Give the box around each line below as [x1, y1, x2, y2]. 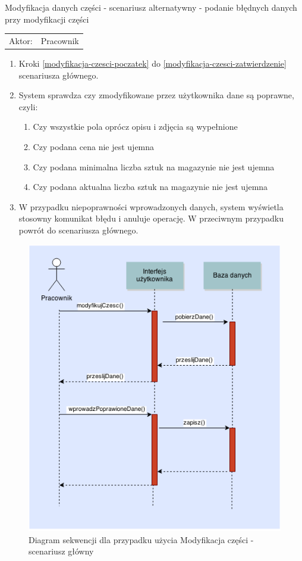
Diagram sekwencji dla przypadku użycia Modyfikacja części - [29, 533, 254, 546]
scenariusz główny [29, 545, 94, 557]
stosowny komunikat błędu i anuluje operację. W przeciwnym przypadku [18, 212, 284, 225]
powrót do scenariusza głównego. [18, 223, 139, 236]
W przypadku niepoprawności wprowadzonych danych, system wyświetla [18, 200, 284, 213]
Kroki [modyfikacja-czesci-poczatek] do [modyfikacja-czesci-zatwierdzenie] [18, 57, 287, 70]
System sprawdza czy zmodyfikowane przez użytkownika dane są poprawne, [18, 89, 294, 101]
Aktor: [9, 34, 33, 46]
